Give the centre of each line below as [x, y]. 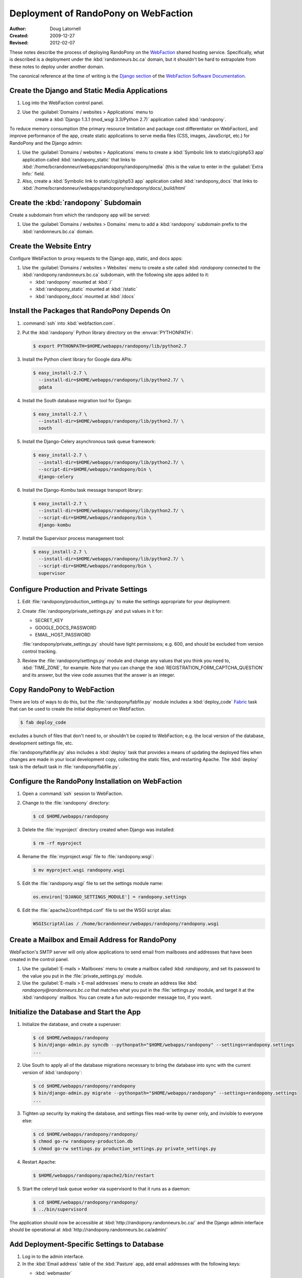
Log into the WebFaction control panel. [63, 103]
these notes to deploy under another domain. [57, 66]
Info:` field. [34, 174]
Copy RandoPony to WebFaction [62, 689]
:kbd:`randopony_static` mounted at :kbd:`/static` [86, 289]
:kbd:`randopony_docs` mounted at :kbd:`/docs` [85, 296]
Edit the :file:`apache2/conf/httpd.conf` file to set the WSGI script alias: [97, 910]
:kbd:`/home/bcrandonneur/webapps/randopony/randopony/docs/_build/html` [104, 188]
